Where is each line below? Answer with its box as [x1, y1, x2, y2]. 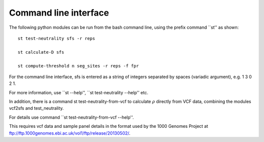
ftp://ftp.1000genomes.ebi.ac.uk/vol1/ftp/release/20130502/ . [9, 130, 131, 136]
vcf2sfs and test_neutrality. [9, 105, 64, 111]
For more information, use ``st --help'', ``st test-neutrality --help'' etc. [9, 89, 149, 95]
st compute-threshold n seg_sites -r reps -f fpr [18, 63, 139, 68]
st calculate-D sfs [18, 49, 65, 55]
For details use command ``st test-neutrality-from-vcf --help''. [9, 114, 134, 120]
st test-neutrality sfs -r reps [18, 36, 95, 41]
